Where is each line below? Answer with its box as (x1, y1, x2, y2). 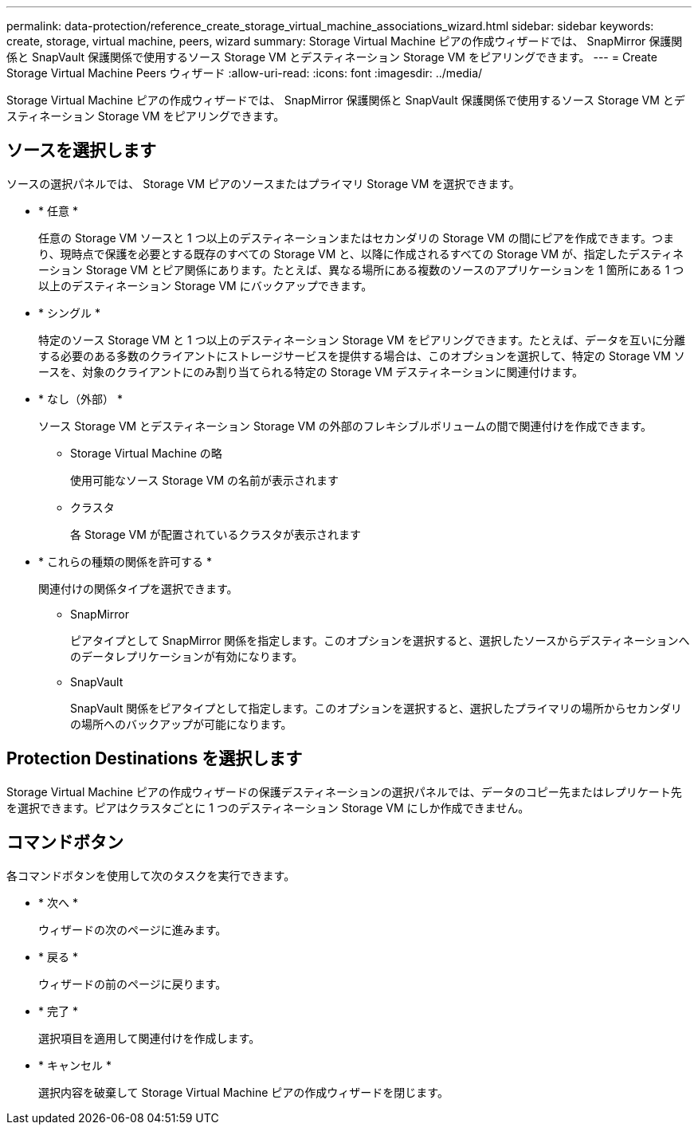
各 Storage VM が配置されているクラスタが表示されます (70, 527, 362, 541)
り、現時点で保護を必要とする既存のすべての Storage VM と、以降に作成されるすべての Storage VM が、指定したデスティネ (38, 246, 684, 261)
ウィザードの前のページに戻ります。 (38, 976, 227, 991)
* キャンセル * (38, 1058, 112, 1072)
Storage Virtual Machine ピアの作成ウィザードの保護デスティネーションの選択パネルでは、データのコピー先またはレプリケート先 (6, 784, 682, 799)
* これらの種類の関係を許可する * (38, 554, 212, 568)
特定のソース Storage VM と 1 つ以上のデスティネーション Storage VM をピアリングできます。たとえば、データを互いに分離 (38, 332, 685, 347)
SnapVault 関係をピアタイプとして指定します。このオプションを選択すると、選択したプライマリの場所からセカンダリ (70, 701, 682, 715)
